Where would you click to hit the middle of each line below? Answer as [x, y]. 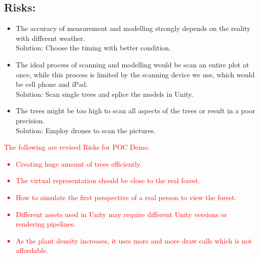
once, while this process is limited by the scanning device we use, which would [135, 74]
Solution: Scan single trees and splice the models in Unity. [105, 94]
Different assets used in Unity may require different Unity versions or [121, 214]
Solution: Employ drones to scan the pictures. [86, 130]
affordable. [32, 250]
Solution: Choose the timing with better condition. [93, 48]
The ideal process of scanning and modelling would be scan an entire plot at [132, 64]
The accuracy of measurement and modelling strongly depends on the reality [133, 28]
